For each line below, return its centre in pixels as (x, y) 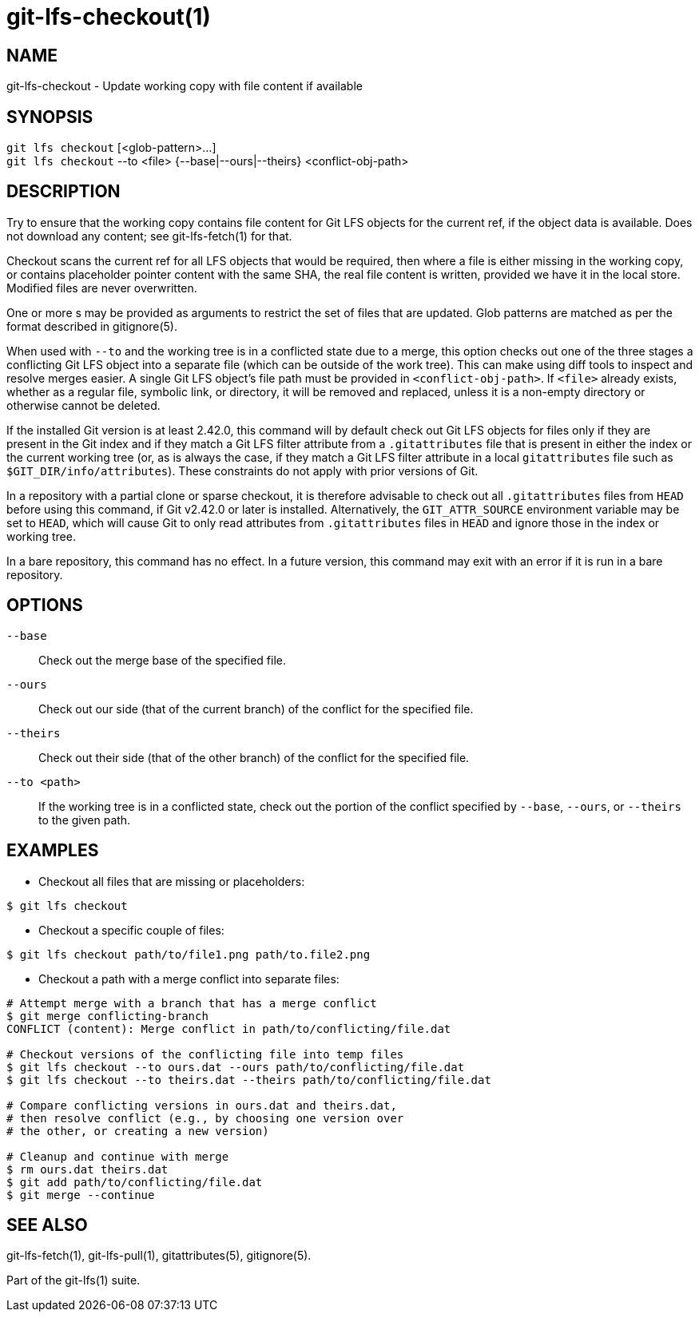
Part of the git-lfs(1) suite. (73, 1280)
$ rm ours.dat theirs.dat (87, 1169)
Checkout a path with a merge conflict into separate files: (189, 979)
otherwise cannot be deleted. (83, 405)
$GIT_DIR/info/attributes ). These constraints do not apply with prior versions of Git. (242, 470)
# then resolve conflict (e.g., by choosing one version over (205, 1118)
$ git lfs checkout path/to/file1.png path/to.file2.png (189, 954)
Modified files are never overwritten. (102, 288)
